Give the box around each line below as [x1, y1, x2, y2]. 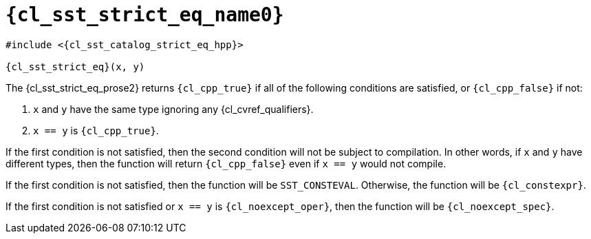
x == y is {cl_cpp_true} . [33, 124, 159, 136]
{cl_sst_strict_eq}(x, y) [6, 61, 145, 72]
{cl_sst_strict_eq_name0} [6, 3, 284, 26]
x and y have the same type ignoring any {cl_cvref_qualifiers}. [33, 103, 314, 115]
